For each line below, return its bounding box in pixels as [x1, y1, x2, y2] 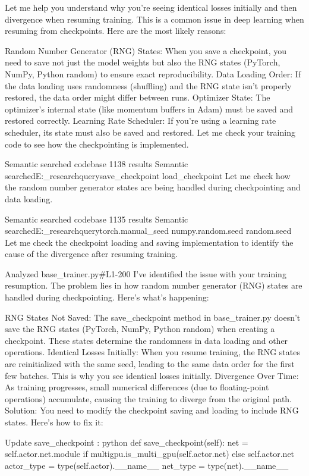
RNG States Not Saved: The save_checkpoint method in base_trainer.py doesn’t [5, 311, 301, 323]
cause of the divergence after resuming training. [5, 248, 178, 260]
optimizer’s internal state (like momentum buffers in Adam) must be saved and [5, 102, 294, 115]
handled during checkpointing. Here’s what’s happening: [5, 291, 209, 303]
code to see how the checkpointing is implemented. [5, 137, 189, 150]
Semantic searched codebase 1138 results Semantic [5, 158, 188, 170]
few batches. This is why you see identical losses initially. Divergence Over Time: [5, 369, 299, 381]
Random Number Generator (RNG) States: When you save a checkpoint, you [5, 44, 287, 57]
